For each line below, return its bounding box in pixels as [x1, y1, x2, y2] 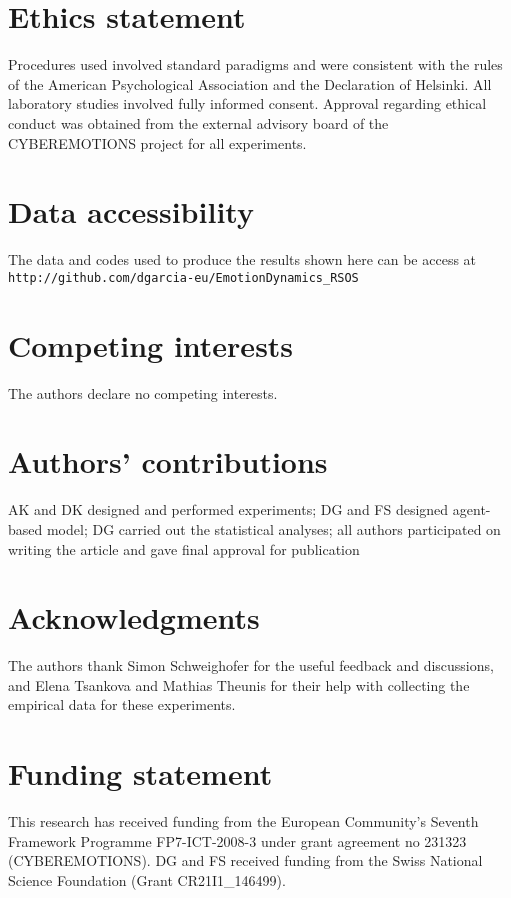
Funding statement [8, 753, 273, 794]
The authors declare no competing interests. [8, 382, 278, 403]
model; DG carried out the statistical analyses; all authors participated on [46, 518, 501, 539]
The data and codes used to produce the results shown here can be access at [8, 249, 477, 270]
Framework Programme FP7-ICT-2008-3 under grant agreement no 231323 [8, 830, 467, 851]
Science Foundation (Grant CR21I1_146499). [8, 869, 286, 890]
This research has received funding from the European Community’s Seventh [8, 811, 479, 832]
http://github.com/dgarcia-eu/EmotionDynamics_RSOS [8, 270, 359, 285]
